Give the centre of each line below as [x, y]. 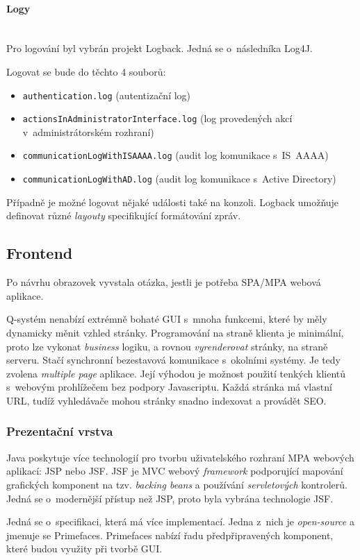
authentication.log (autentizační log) [107, 95]
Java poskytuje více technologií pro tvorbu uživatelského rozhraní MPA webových [180, 457]
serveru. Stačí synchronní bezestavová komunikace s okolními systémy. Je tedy [174, 360]
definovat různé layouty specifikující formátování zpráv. [124, 215]
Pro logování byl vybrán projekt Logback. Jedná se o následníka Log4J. [159, 48]
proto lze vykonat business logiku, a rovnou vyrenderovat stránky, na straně [167, 346]
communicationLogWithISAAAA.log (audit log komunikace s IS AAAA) [175, 155]
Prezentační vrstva [60, 431]
